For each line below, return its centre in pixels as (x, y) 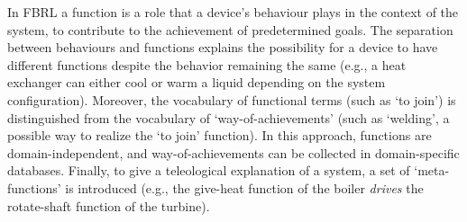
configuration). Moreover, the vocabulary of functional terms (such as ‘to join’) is (232, 99)
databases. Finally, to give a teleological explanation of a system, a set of (209, 170)
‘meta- (432, 170)
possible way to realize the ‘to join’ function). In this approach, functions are (220, 135)
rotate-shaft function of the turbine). (109, 205)
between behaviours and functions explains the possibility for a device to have (223, 47)
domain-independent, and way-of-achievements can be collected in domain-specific (233, 152)
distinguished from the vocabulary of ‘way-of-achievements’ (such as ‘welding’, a (229, 117)
